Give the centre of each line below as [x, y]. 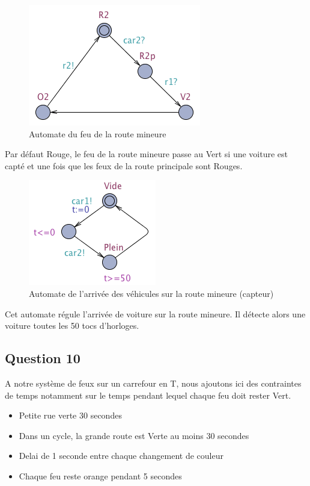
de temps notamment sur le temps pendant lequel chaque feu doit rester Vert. [148, 395]
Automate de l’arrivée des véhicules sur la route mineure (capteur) [151, 293]
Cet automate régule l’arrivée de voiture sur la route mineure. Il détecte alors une [155, 313]
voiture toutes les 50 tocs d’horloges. [72, 326]
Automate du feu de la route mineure [98, 133]
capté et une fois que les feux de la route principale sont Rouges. [124, 165]
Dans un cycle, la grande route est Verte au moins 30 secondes [134, 435]
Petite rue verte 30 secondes [70, 415]
